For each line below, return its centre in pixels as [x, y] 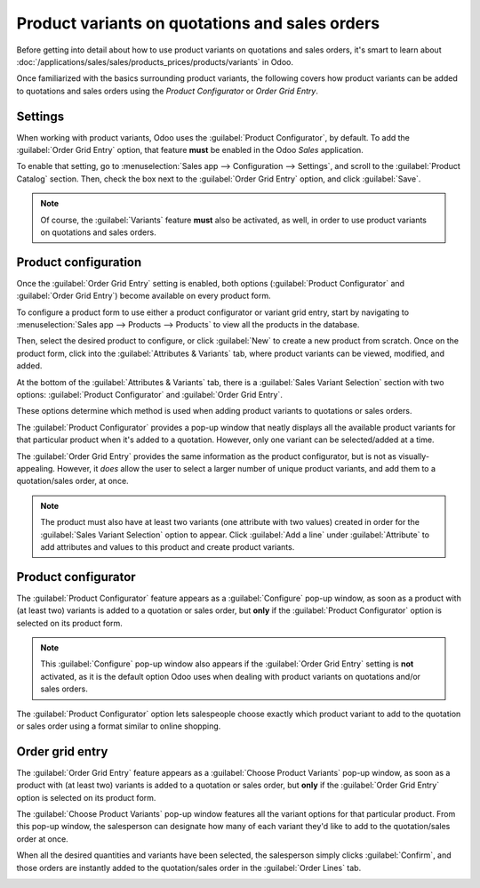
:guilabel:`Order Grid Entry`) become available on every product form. [144, 296]
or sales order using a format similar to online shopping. [119, 726]
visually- [414, 456]
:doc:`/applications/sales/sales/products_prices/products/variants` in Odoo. [155, 61]
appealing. [36, 468]
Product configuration [79, 262]
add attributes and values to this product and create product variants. [168, 546]
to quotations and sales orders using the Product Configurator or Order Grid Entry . [168, 91]
